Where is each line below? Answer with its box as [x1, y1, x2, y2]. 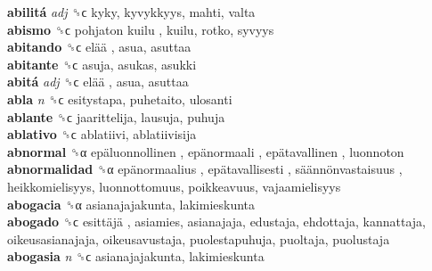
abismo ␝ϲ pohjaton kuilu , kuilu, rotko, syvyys [7, 20, 274, 38]
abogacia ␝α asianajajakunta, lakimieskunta [7, 194, 256, 213]
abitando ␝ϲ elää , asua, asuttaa [7, 37, 192, 56]
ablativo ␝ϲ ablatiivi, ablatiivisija [7, 125, 197, 144]
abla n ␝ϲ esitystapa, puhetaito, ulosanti [7, 89, 232, 108]
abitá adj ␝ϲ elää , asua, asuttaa [7, 72, 189, 91]
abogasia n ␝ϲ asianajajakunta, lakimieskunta [7, 247, 265, 266]
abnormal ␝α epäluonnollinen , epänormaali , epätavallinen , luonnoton [7, 142, 404, 160]
